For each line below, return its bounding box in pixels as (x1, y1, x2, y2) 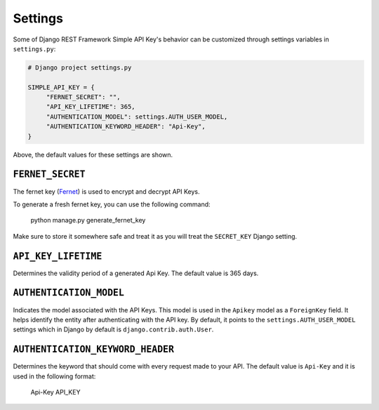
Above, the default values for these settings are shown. (13, 150, 173, 159)
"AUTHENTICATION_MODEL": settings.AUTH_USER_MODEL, (46, 112, 228, 121)
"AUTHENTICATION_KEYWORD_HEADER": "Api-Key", (46, 123, 206, 131)
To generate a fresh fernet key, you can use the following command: (13, 200, 211, 209)
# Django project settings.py (27, 63, 132, 72)
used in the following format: (13, 372, 96, 381)
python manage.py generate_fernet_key (30, 216, 146, 225)
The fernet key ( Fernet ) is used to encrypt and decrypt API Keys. (13, 187, 200, 196)
